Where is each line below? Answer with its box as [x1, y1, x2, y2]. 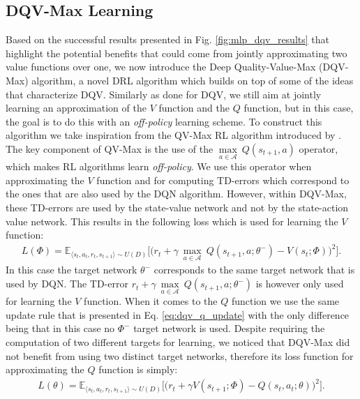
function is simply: [98, 362, 178, 377]
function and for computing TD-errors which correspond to [96, 172, 350, 187]
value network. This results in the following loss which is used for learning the [6, 213, 338, 228]
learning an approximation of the [6, 100, 147, 115]
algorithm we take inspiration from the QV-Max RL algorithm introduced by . [6, 128, 341, 142]
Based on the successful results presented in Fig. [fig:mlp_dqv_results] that [6, 32, 329, 47]
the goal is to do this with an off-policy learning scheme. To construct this [6, 114, 322, 128]
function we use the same [231, 294, 340, 308]
